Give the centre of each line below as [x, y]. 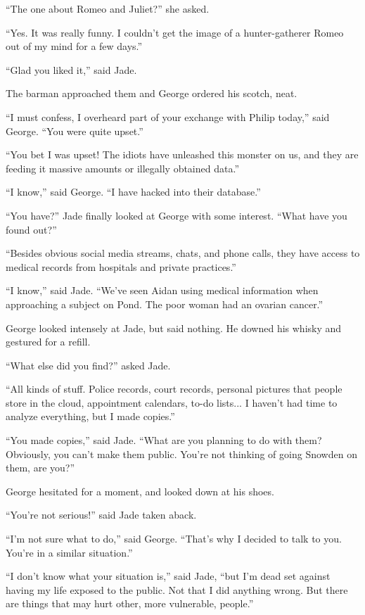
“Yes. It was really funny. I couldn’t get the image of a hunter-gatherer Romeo [175, 32]
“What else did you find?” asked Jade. [88, 365]
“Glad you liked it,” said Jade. [71, 69]
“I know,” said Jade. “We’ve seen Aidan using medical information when [162, 290]
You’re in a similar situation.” [69, 552]
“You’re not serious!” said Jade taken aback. [101, 515]
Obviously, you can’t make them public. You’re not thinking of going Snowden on [181, 454]
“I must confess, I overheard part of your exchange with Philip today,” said [168, 116]
